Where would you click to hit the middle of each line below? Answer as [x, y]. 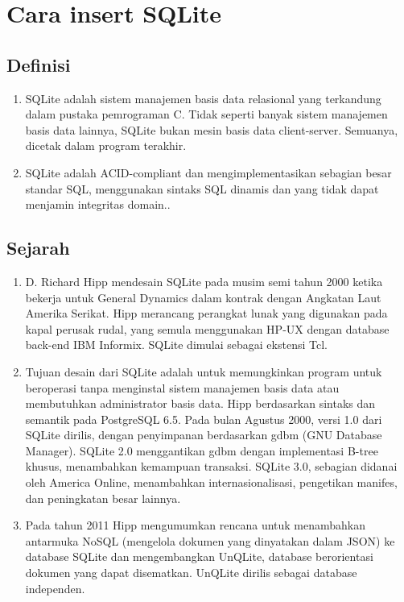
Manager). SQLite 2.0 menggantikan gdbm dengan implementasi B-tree [202, 450]
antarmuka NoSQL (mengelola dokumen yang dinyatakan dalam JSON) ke [210, 540]
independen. [55, 588]
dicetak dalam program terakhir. [106, 145]
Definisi [39, 64]
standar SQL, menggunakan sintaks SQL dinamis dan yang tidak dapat [202, 188]
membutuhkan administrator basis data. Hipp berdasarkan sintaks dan [200, 403]
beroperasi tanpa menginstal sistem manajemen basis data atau [182, 387]
